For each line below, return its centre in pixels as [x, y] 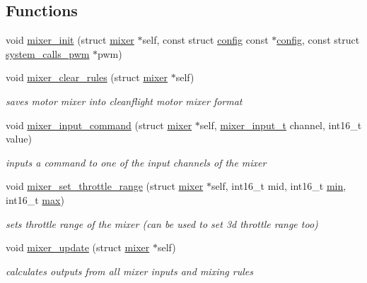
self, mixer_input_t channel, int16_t [281, 125]
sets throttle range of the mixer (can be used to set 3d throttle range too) [162, 223]
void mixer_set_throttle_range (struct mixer [105, 186]
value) [19, 139]
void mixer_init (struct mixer [70, 40]
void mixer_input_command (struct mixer [99, 125]
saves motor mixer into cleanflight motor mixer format [124, 101]
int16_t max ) [35, 199]
